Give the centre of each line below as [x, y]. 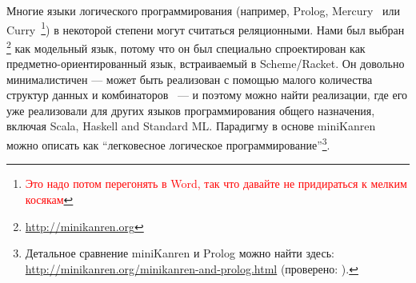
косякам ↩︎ [49, 199]
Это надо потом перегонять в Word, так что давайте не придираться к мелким [216, 183]
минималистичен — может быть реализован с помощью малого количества [190, 79]
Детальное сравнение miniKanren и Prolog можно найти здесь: [180, 253]
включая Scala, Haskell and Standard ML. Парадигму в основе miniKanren [191, 126]
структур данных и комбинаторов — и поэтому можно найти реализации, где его [207, 95]
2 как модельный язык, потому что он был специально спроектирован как [186, 46]
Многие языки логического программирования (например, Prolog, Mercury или [204, 10]
